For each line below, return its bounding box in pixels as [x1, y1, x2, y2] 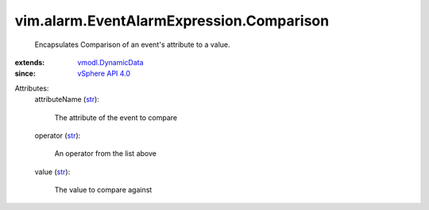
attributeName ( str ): [34, 95, 99, 104]
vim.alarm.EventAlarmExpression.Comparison [14, 12, 330, 29]
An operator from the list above [54, 149, 157, 158]
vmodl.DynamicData [77, 57, 144, 67]
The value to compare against [54, 185, 153, 195]
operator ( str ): [34, 130, 81, 140]
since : [14, 68, 36, 79]
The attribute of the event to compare [54, 112, 178, 122]
